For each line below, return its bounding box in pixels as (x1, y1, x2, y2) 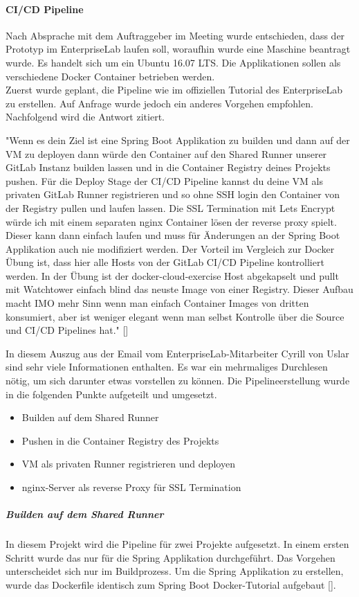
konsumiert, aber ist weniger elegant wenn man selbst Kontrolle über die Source (6, 309, 344, 323)
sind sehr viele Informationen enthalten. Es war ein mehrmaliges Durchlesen (6, 359, 328, 374)
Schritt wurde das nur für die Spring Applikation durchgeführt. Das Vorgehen (6, 550, 335, 564)
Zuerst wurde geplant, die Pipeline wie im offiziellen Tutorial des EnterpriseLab (6, 82, 343, 97)
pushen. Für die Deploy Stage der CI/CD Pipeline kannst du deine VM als (6, 173, 323, 188)
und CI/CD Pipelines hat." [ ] (6, 323, 129, 337)
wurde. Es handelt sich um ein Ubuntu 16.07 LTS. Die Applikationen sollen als (6, 55, 341, 69)
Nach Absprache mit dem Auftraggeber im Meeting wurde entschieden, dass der (6, 28, 345, 42)
